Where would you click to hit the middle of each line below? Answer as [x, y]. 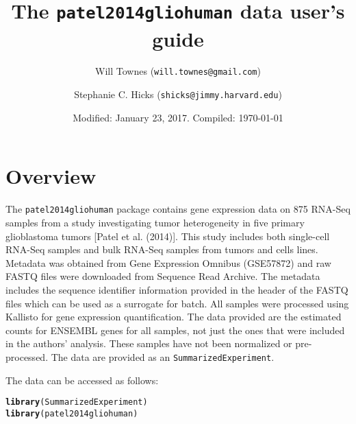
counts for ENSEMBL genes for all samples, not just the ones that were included [175, 330]
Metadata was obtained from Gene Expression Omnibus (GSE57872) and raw [168, 262]
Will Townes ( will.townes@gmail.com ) [178, 71]
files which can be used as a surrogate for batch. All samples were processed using [177, 303]
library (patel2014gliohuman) [72, 413]
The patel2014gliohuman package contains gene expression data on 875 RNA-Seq [178, 209]
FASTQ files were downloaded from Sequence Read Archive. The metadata [163, 276]
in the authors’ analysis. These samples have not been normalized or [149, 343]
